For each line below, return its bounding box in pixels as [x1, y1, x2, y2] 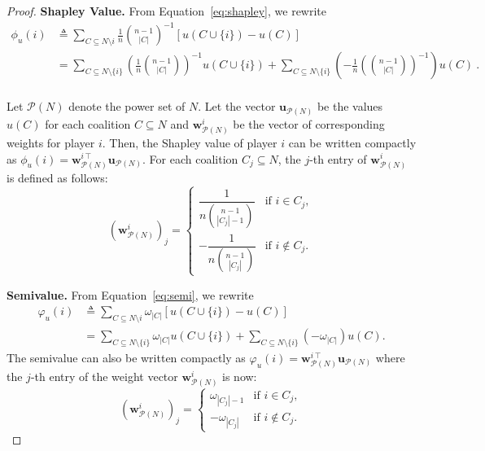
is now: [222, 368, 257, 385]
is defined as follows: [7, 169, 108, 186]
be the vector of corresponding [233, 115, 385, 132]
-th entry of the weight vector [30, 368, 178, 385]
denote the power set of [68, 98, 186, 115]
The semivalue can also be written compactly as [7, 348, 246, 366]
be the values [317, 98, 383, 115]
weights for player [7, 134, 95, 151]
